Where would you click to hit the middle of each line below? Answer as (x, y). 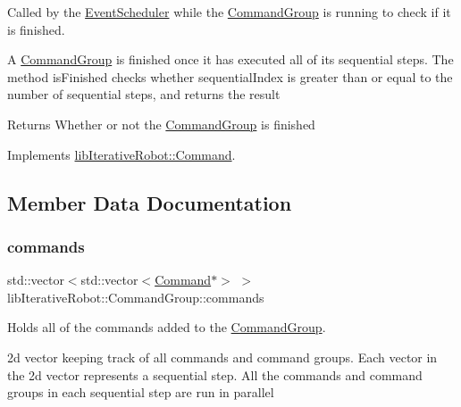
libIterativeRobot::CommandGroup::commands (136, 297)
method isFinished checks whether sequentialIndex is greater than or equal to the (230, 76)
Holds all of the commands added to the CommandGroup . (167, 327)
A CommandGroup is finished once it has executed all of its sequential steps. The (230, 59)
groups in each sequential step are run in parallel (141, 392)
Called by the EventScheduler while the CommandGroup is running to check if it (229, 12)
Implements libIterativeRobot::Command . (122, 154)
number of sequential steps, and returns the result (144, 94)
